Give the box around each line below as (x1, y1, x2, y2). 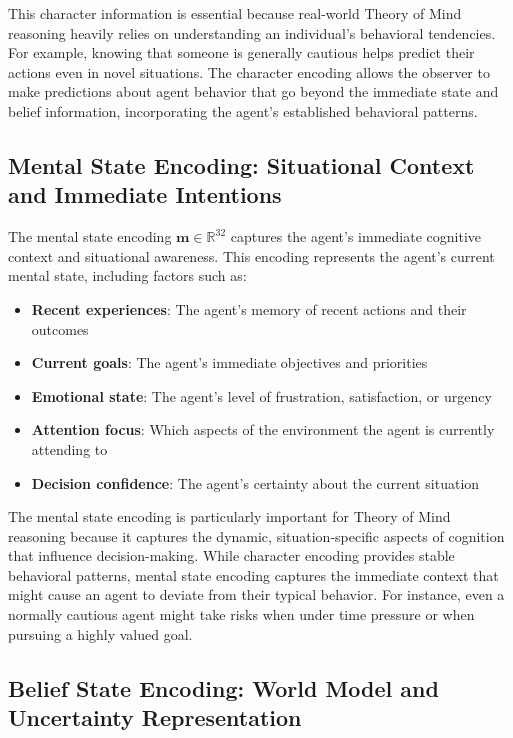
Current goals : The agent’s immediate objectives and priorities (31, 352, 428, 373)
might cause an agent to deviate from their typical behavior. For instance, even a (8, 584, 505, 605)
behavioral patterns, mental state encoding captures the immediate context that (8, 564, 499, 585)
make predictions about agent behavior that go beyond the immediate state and (8, 81, 499, 102)
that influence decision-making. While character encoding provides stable (8, 545, 455, 566)
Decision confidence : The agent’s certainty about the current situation (31, 472, 480, 493)
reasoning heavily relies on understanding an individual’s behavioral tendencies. (8, 22, 496, 43)
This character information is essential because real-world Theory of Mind (8, 3, 462, 23)
